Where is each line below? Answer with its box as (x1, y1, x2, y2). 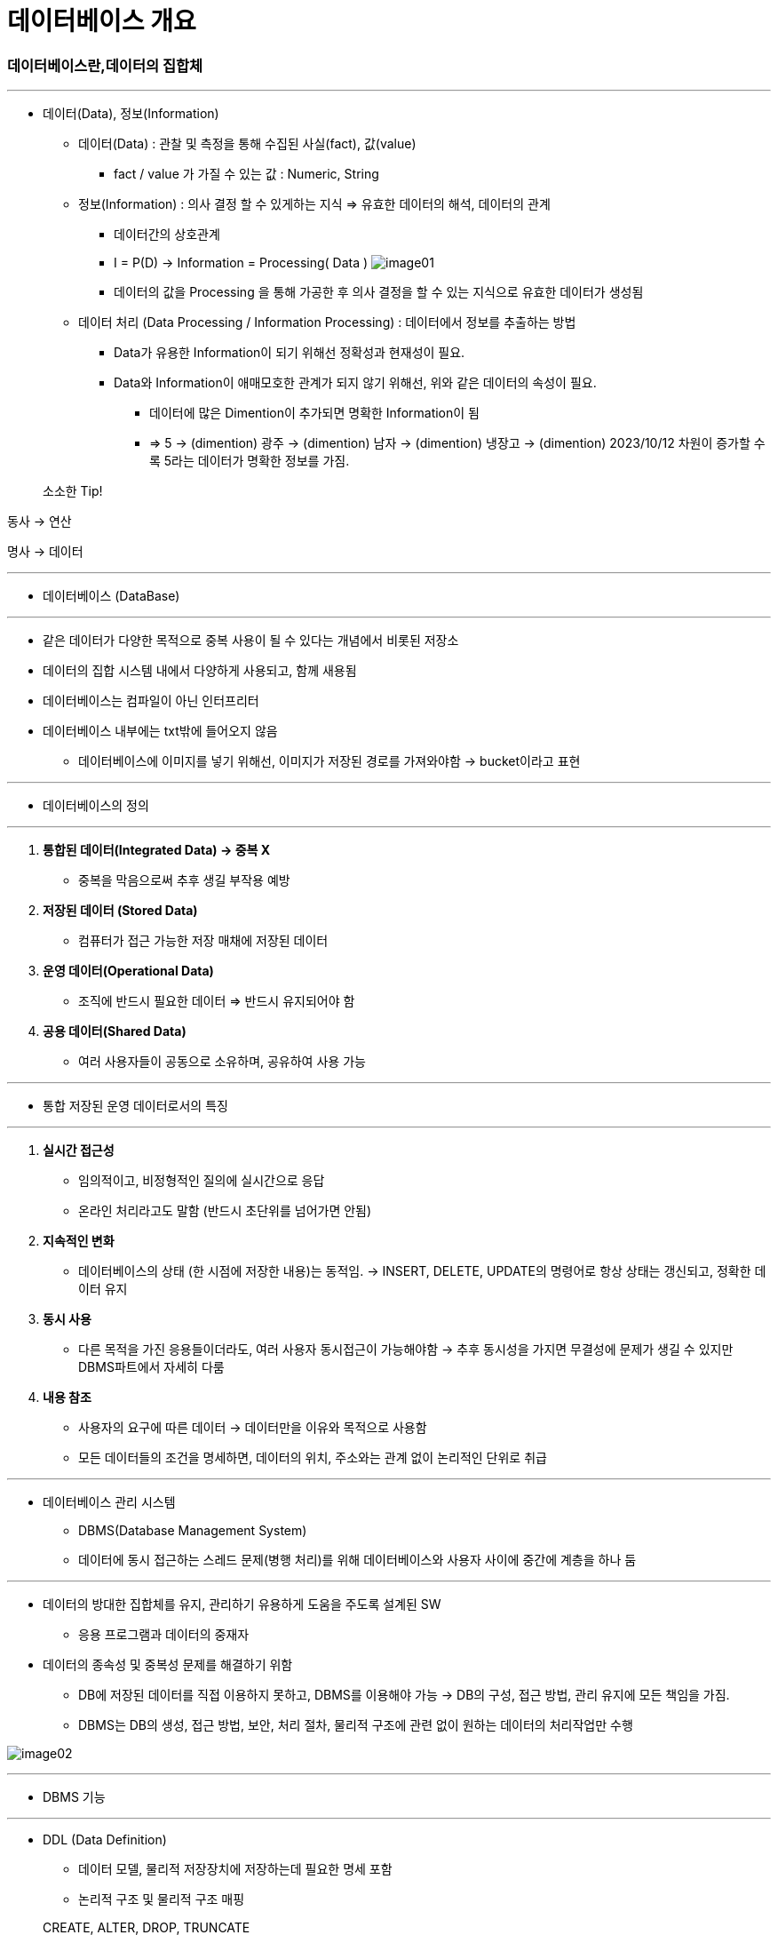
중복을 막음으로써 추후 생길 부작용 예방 (78, 872, 290, 888)
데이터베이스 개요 (7, 6, 196, 36)
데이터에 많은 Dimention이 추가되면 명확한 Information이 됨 (149, 405, 480, 421)
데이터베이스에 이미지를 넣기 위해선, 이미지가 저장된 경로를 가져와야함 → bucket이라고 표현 (78, 753, 581, 769)
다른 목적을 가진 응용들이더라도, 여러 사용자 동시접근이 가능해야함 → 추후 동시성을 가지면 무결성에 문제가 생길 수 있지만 (78, 1342, 734, 1358)
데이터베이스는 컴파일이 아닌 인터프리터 (43, 693, 259, 709)
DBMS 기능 (43, 1789, 106, 1805)
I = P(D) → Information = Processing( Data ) (114, 255, 369, 271)
